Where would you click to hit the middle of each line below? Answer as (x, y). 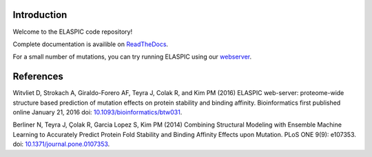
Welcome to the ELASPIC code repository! (73, 32)
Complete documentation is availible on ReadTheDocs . (91, 44)
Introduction (40, 15)
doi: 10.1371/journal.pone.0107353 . (61, 144)
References (38, 77)
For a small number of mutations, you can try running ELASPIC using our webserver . (132, 57)
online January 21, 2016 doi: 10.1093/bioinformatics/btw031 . (97, 112)
